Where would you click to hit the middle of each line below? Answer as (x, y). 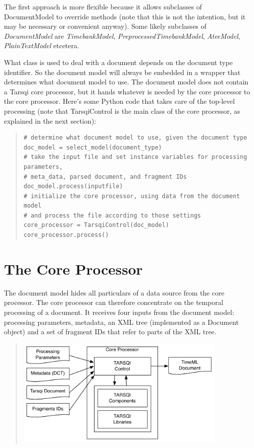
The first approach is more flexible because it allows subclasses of (103, 6)
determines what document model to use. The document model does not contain (126, 82)
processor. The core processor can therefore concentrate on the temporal (114, 302)
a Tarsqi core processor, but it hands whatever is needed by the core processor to (127, 91)
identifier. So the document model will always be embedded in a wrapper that (122, 72)
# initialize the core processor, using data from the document (132, 196)
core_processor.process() (66, 235)
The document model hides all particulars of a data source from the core (114, 292)
